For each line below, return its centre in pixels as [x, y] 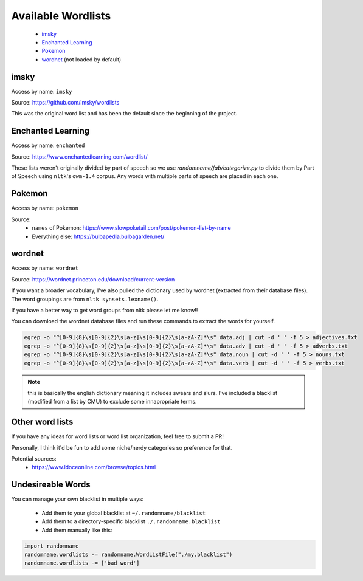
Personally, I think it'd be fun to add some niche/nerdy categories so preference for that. [122, 447]
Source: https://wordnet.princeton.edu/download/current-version [93, 279]
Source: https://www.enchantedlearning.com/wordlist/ [80, 156]
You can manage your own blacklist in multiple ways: [78, 499]
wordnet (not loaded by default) [81, 59]
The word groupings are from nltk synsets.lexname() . [85, 299]
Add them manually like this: [77, 530]
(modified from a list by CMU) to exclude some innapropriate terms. [112, 402]
